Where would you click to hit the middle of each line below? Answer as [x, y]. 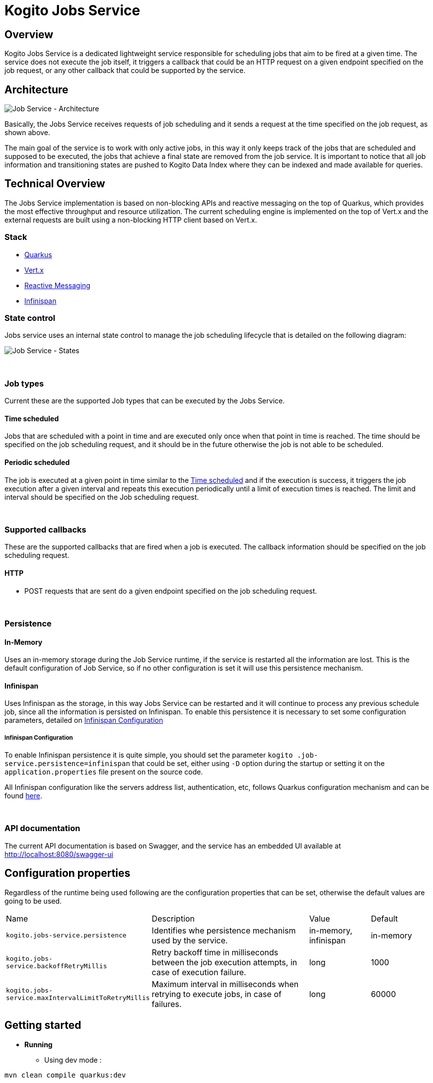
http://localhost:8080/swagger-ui [59, 854]
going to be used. [33, 901]
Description [173, 918]
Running [38, 1044]
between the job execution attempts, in [224, 962]
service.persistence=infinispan [67, 764]
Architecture [36, 89]
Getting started [43, 1025]
